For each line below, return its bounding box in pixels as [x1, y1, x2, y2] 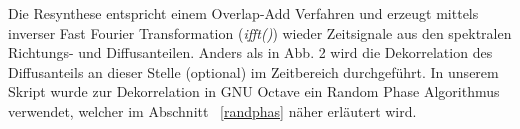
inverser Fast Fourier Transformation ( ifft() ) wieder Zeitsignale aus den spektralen [8, 22, 512, 43]
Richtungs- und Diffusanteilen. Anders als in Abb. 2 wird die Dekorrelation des [8, 42, 493, 63]
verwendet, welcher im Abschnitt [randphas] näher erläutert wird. [8, 100, 417, 121]
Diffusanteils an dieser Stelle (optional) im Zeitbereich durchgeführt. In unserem [8, 61, 499, 82]
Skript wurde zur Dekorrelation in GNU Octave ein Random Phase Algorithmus [8, 81, 500, 102]
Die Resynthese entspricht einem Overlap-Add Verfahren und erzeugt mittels [8, 3, 479, 23]
